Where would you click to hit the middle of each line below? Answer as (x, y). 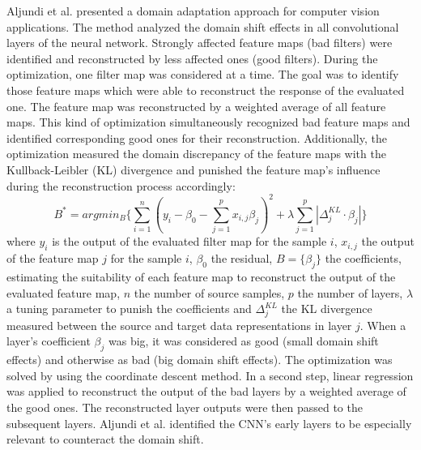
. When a (383, 325)
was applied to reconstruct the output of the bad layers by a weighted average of (206, 391)
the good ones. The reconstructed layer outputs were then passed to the (185, 407)
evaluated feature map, (64, 292)
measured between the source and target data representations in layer (179, 325)
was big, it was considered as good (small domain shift (244, 341)
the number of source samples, (209, 292)
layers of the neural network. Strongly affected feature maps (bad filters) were (200, 43)
